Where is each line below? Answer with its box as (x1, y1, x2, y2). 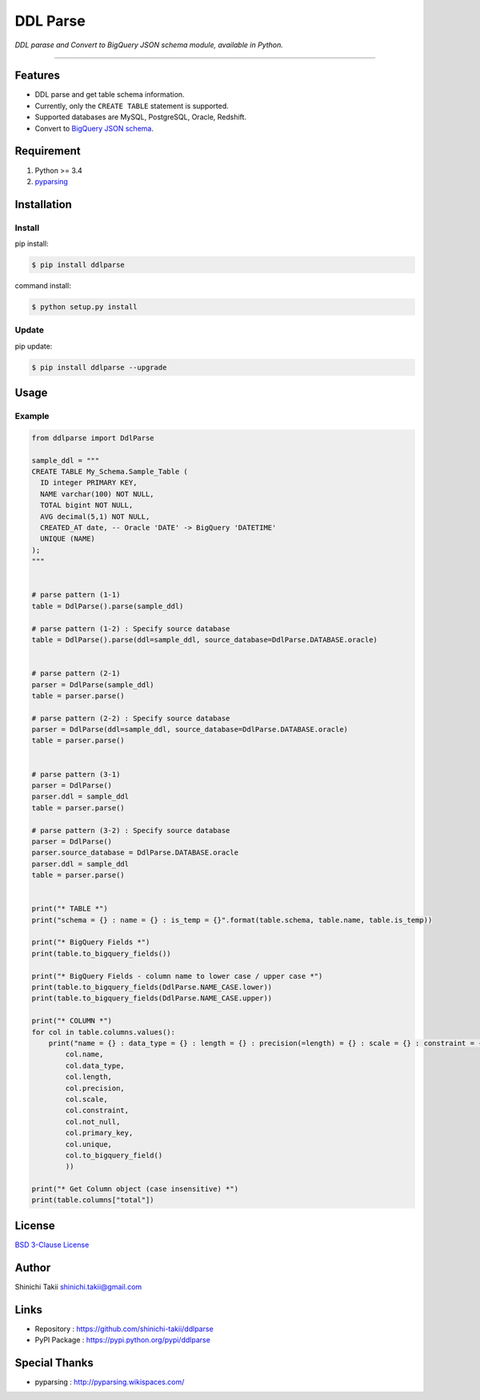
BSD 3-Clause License (14, 1240, 90, 1249)
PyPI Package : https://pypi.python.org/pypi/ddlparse (34, 1335, 211, 1345)
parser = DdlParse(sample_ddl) (31, 680, 155, 689)
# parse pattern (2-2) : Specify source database (31, 714, 230, 722)
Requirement (14, 144, 82, 158)
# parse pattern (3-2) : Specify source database (31, 826, 230, 835)
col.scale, (65, 1094, 108, 1104)
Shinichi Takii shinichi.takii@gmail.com (14, 1281, 142, 1291)
